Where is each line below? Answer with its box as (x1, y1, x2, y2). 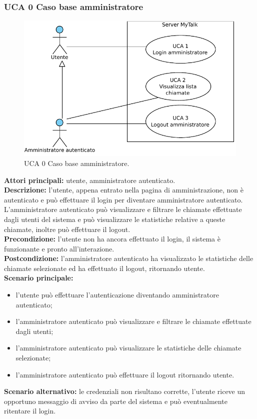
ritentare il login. (4, 405, 56, 416)
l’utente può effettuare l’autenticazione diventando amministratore (15, 289, 219, 300)
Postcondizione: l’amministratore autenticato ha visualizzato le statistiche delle (4, 253, 253, 263)
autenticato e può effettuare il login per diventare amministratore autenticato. (4, 194, 243, 204)
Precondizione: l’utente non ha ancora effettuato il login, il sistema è (4, 233, 220, 244)
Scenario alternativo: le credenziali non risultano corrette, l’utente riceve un (4, 386, 245, 396)
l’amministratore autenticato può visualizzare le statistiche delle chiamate (15, 342, 241, 353)
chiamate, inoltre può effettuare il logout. (4, 223, 130, 234)
